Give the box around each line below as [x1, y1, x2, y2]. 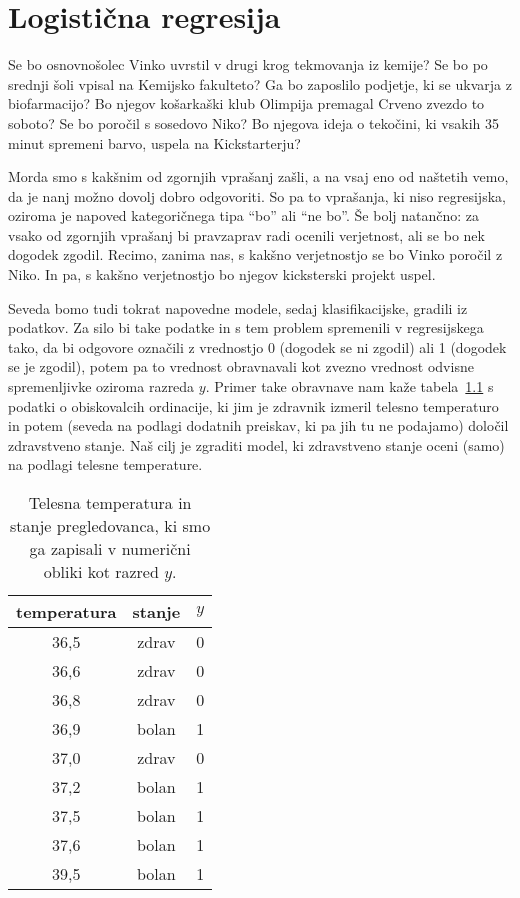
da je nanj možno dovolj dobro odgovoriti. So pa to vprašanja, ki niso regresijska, [8, 185, 506, 206]
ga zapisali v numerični [29, 537, 191, 560]
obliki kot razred [43, 560, 159, 583]
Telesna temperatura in [28, 491, 192, 514]
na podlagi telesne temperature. [8, 454, 203, 475]
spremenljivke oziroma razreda [8, 376, 195, 397]
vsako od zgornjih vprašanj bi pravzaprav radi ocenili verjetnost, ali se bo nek [8, 224, 485, 245]
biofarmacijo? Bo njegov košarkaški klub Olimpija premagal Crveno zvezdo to [8, 93, 485, 114]
